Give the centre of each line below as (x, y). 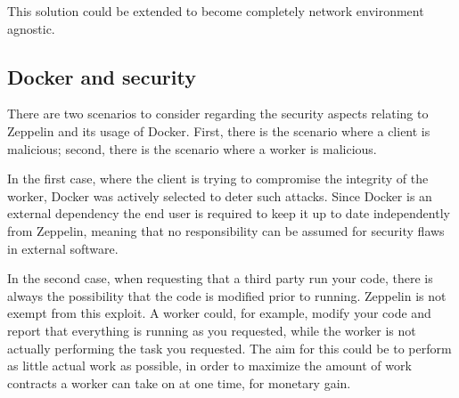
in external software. (63, 248)
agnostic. (31, 28)
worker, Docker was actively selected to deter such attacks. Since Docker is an (220, 195)
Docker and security (102, 76)
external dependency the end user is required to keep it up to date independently (229, 213)
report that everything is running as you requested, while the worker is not (212, 330)
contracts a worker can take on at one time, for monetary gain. (179, 382)
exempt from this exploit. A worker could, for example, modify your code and (219, 313)
